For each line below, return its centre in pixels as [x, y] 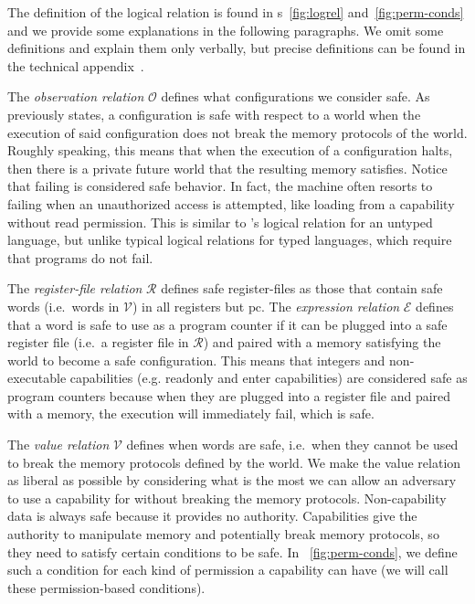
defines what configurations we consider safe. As [296, 96]
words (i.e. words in [63, 306]
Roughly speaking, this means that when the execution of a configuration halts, [230, 150]
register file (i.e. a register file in [98, 342]
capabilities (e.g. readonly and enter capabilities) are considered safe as [269, 378]
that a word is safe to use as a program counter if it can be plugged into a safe [227, 324]
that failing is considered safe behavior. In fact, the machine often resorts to [220, 186]
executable [37, 378]
